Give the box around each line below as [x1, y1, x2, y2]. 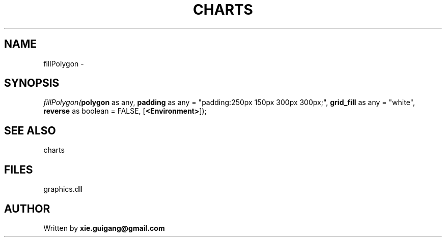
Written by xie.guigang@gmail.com [43, 223, 165, 232]
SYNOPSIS [4, 77, 60, 90]
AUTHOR [4, 202, 50, 215]
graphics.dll [43, 185, 83, 194]
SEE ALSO [4, 124, 56, 137]
